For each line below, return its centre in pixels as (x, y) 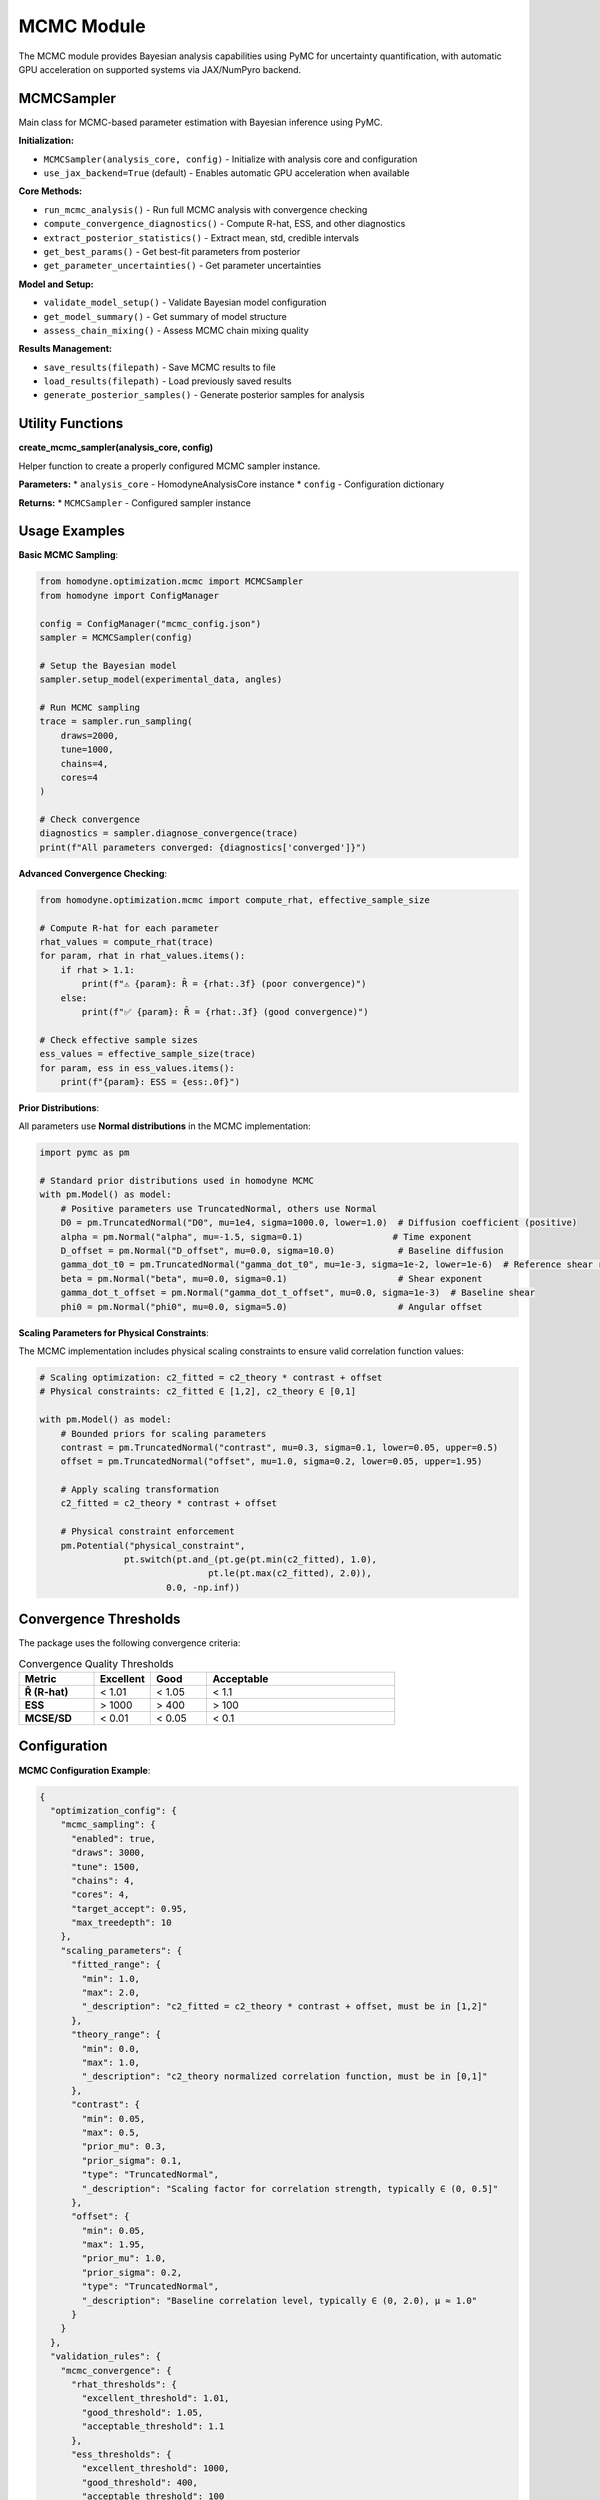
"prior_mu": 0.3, (124, 2146)
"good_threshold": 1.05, (142, 2412)
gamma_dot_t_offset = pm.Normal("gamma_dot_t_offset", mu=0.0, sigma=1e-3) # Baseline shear (297, 1293)
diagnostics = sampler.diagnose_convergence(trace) (169, 833)
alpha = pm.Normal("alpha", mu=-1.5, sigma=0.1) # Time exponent (266, 1236)
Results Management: (65, 349)
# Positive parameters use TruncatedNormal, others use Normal (219, 1208)
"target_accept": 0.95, (129, 1908)
